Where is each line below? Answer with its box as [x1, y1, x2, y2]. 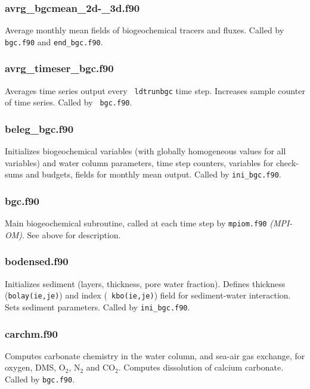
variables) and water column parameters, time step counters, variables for [5, 156, 274, 169]
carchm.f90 [5, 326, 58, 341]
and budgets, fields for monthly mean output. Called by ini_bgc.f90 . [26, 168, 281, 181]
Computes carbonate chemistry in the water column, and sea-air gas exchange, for [5, 349, 305, 362]
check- [276, 156, 299, 169]
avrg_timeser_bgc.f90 [5, 61, 114, 76]
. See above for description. [22, 228, 121, 241]
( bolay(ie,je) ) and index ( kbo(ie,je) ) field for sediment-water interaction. [5, 289, 291, 301]
